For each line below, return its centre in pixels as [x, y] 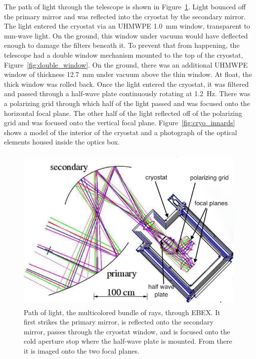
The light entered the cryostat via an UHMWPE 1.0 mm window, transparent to [127, 26]
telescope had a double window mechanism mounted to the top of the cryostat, [124, 54]
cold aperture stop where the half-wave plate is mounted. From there [128, 341]
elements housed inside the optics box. [62, 142]
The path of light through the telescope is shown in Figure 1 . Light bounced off [125, 6]
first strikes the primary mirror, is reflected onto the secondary [119, 322]
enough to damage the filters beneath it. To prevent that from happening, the [122, 45]
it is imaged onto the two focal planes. [82, 351]
